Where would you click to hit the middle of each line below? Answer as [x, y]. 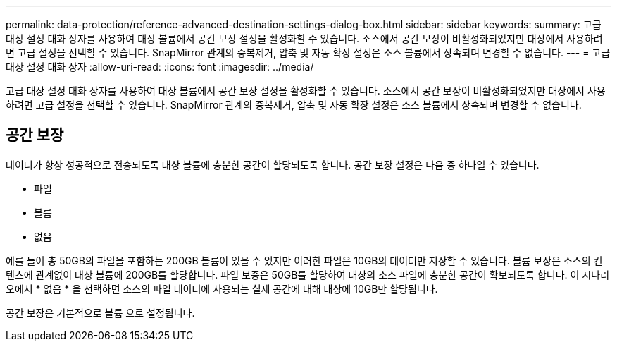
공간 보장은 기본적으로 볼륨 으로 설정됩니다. [100, 312]
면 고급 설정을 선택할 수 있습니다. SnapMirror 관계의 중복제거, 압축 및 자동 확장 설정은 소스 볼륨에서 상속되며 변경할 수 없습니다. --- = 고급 [308, 53]
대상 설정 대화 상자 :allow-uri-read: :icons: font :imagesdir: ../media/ [160, 67]
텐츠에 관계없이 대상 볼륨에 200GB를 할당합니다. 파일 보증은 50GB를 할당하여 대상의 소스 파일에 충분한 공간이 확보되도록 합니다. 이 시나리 [308, 274]
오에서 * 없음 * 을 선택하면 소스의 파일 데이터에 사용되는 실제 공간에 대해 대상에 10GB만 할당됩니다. [222, 288]
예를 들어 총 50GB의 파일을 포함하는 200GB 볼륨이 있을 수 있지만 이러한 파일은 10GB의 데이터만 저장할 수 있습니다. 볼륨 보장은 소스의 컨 [304, 260]
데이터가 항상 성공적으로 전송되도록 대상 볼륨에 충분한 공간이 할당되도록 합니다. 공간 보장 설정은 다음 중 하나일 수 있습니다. [273, 164]
